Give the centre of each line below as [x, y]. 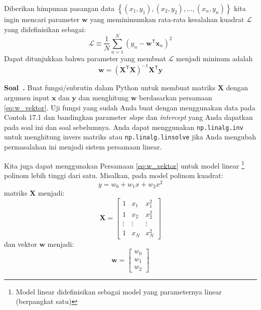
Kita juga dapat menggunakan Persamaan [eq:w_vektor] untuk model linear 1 [124, 165]
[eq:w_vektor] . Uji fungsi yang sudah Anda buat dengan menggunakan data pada [130, 107]
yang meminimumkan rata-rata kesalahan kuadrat [167, 19]
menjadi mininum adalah [214, 58]
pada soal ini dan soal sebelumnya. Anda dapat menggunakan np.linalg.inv [124, 127]
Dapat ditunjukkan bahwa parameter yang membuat [85, 58]
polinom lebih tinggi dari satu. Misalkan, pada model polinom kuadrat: [114, 175]
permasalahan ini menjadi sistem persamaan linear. [83, 147]
